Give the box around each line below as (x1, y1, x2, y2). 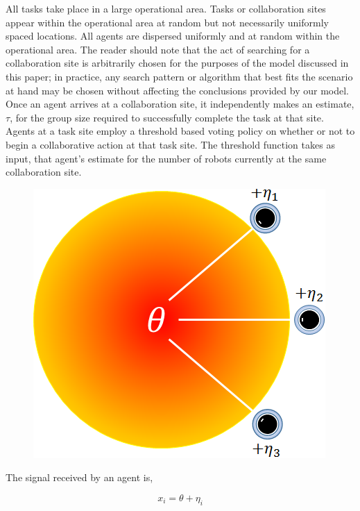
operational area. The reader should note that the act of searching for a (6, 42, 310, 56)
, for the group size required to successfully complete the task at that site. (10, 110, 324, 124)
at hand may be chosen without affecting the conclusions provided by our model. (6, 83, 349, 97)
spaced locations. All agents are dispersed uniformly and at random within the (6, 28, 340, 43)
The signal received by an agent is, (6, 470, 153, 485)
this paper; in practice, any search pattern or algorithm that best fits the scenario (6, 69, 353, 83)
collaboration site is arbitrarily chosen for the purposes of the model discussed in (6, 56, 349, 70)
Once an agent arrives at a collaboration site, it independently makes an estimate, (6, 97, 354, 111)
